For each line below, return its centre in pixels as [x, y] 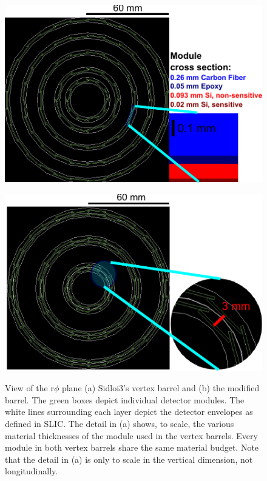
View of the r [29, 388]
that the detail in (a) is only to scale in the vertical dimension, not [129, 459]
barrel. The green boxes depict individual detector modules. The [125, 399]
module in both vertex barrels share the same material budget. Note [132, 447]
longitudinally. [32, 471]
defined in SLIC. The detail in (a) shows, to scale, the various [120, 424]
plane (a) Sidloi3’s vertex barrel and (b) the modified [161, 388]
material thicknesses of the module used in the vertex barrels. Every [131, 435]
